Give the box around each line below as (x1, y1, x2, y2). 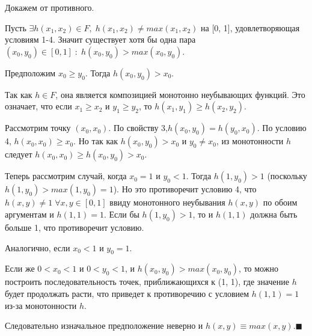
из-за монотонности (5, 299, 77, 311)
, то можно (239, 262, 278, 275)
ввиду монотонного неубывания (109, 196, 225, 209)
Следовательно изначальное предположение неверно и (5, 319, 203, 332)
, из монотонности (216, 135, 284, 147)
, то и (192, 207, 213, 220)
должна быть (250, 207, 298, 220)
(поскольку (267, 170, 307, 182)
